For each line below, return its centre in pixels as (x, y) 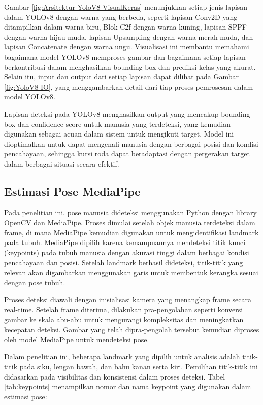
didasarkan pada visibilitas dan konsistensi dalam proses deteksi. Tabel (115, 376)
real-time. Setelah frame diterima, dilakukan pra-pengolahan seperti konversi (124, 309)
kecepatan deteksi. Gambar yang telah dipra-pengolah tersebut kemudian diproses (132, 329)
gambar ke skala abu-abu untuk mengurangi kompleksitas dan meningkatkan (124, 319)
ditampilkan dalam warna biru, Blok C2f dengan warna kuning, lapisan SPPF (125, 27)
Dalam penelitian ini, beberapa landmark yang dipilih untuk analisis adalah (122, 356)
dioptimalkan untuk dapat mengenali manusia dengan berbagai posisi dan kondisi (131, 143)
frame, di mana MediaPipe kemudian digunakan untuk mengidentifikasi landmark (131, 232)
